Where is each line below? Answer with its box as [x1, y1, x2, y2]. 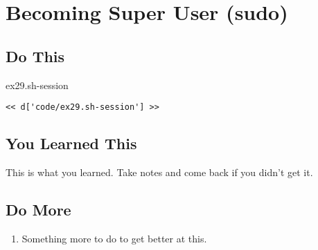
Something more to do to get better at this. [21, 231, 207, 245]
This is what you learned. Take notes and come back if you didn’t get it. [6, 165, 313, 180]
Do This [6, 45, 65, 66]
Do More [6, 199, 71, 220]
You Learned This [6, 133, 137, 154]
